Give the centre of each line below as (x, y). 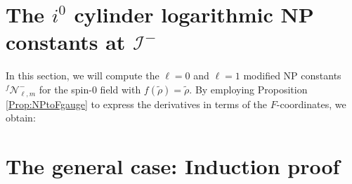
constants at (66, 42)
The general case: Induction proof (173, 166)
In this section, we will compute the (83, 75)
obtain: (21, 118)
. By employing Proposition (248, 89)
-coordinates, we (311, 104)
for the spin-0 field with (90, 89)
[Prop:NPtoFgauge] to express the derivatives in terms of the (137, 104)
